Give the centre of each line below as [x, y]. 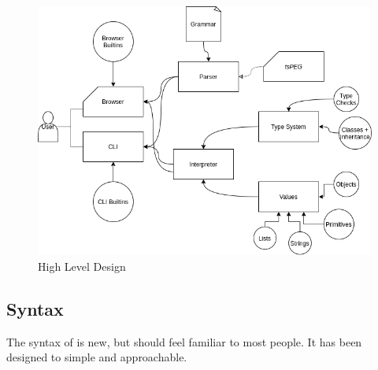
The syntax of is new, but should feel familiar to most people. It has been [184, 341]
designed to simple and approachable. [97, 357]
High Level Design [82, 266]
